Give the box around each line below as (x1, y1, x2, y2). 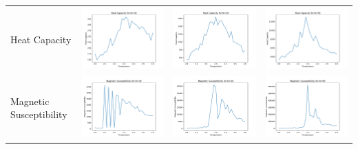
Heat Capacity (10, 32, 72, 46)
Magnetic (10, 93, 50, 108)
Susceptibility (10, 107, 67, 122)
